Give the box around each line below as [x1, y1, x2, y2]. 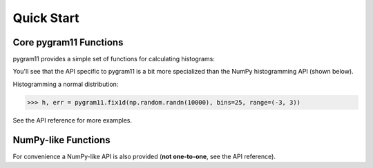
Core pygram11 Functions [12, 36, 124, 48]
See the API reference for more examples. [12, 116, 133, 124]
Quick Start [12, 10, 79, 25]
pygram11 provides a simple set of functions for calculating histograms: [12, 55, 216, 63]
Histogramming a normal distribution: [12, 80, 119, 88]
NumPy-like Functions [12, 134, 111, 146]
